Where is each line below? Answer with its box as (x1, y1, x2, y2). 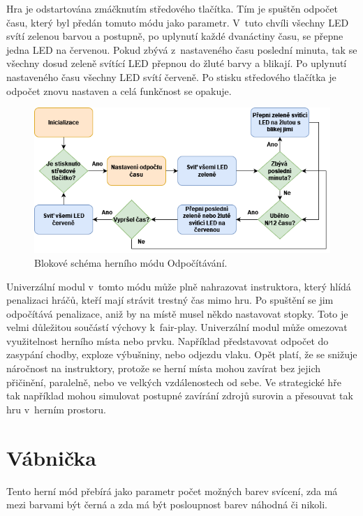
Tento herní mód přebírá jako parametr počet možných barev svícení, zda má (6, 483, 338, 498)
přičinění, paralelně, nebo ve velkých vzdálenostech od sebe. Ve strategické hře (6, 374, 341, 389)
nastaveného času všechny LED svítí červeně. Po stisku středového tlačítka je (6, 69, 336, 84)
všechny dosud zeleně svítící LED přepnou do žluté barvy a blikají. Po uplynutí (6, 56, 347, 71)
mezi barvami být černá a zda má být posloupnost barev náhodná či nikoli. (6, 497, 327, 512)
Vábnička (6, 443, 96, 471)
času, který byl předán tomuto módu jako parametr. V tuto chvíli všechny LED (6, 15, 349, 29)
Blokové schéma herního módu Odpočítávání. (34, 255, 228, 270)
